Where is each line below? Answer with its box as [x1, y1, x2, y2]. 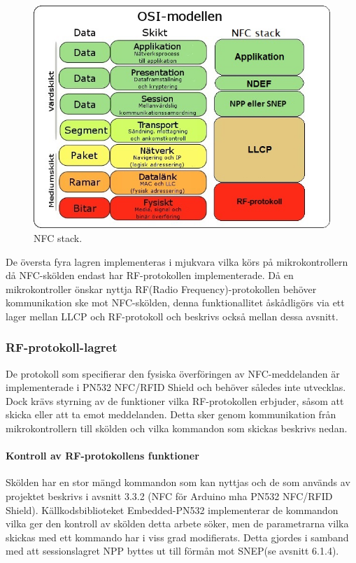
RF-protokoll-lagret [6, 338, 118, 356]
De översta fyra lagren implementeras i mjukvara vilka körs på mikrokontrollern [6, 254, 348, 269]
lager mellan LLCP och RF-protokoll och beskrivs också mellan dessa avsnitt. [6, 308, 339, 323]
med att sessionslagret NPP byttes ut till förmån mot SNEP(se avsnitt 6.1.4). [6, 543, 339, 558]
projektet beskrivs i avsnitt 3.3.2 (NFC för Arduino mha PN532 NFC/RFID [6, 489, 333, 504]
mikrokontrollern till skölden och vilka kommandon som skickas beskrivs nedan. [6, 421, 348, 436]
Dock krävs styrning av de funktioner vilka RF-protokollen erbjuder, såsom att [6, 393, 344, 408]
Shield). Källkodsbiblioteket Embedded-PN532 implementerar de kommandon [6, 502, 339, 517]
